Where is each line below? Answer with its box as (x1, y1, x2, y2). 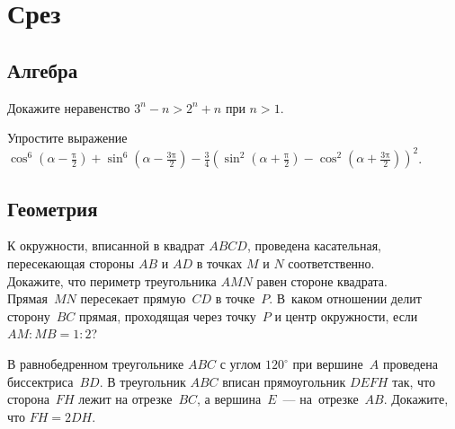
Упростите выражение (7, 128, 128, 147)
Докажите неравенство (7, 98, 130, 117)
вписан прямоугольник (222, 372, 346, 390)
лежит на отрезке (78, 390, 173, 408)
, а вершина (197, 390, 262, 408)
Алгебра (7, 56, 78, 83)
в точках (196, 254, 243, 273)
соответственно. (288, 254, 375, 273)
